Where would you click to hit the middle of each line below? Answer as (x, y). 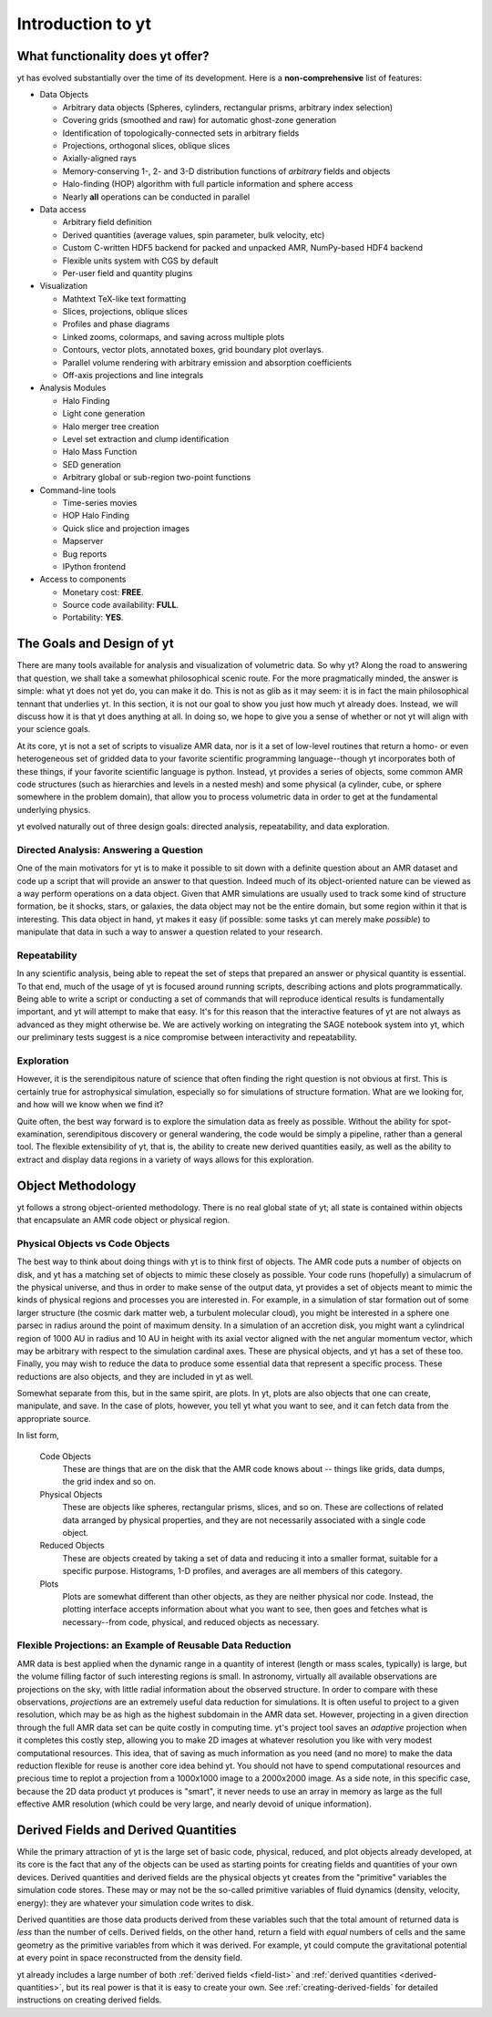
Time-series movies (100, 502)
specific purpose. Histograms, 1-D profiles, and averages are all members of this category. (232, 1571)
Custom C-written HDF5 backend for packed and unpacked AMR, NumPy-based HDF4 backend (243, 248)
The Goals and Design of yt (95, 644)
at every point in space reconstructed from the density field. (130, 1958)
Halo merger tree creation (111, 426)
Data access (63, 209)
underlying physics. (54, 809)
